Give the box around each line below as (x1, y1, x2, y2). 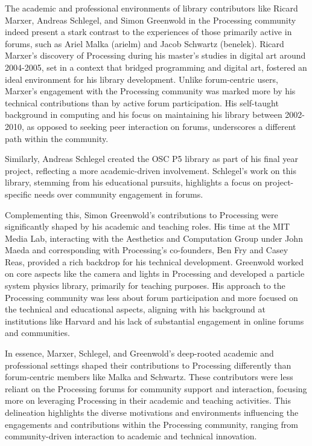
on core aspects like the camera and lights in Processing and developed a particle (5, 267, 305, 280)
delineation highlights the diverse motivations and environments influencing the (5, 406, 299, 418)
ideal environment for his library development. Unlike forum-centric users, (5, 73, 278, 85)
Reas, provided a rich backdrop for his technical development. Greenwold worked (5, 255, 304, 268)
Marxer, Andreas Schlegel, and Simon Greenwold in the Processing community (5, 13, 296, 26)
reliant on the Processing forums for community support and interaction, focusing (5, 382, 307, 395)
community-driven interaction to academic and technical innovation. (5, 430, 257, 442)
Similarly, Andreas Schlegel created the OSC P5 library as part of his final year (5, 152, 299, 165)
